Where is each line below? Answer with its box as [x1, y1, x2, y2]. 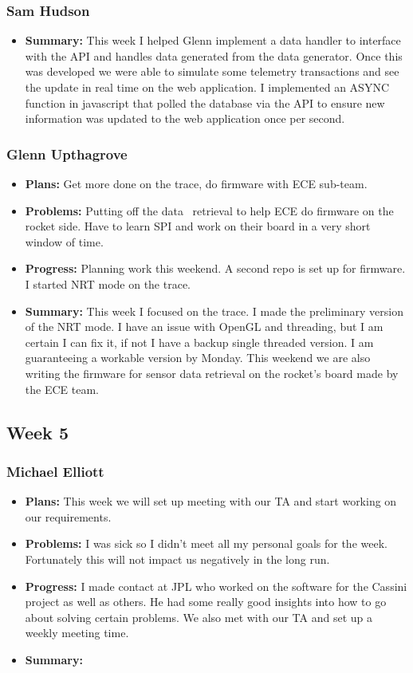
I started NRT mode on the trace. [25, 275, 191, 292]
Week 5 [6, 419, 69, 444]
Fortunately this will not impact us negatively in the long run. [25, 550, 330, 567]
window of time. [25, 233, 104, 250]
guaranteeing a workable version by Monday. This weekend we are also [25, 349, 371, 366]
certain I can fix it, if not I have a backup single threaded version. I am [25, 333, 374, 350]
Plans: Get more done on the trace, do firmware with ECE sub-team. [25, 175, 368, 191]
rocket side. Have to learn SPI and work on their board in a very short [25, 218, 371, 234]
